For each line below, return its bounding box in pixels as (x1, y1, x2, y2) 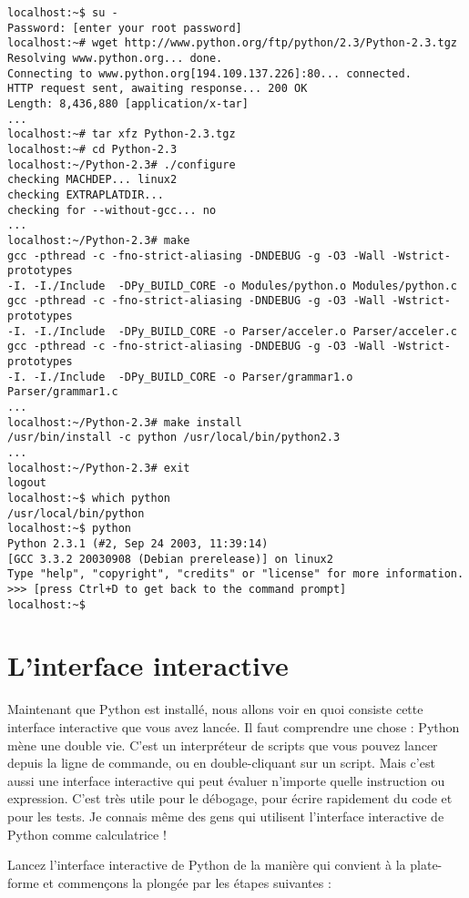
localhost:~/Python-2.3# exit (7, 461, 190, 475)
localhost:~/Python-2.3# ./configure (7, 158, 236, 171)
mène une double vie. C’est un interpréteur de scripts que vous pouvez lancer (7, 735, 438, 754)
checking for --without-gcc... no (7, 203, 217, 217)
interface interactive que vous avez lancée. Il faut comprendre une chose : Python (7, 717, 460, 736)
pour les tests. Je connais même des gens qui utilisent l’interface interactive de (7, 806, 444, 825)
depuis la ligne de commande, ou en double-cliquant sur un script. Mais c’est (7, 753, 435, 772)
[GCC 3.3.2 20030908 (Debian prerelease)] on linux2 (7, 552, 333, 566)
